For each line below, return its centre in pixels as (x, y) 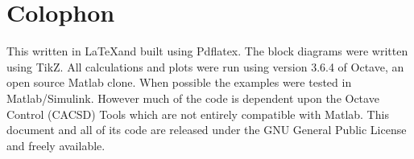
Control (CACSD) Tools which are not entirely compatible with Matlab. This (198, 114)
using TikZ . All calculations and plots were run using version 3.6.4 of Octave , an (205, 66)
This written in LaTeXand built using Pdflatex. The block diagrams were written (207, 51)
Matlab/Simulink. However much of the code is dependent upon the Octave (193, 98)
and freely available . (56, 145)
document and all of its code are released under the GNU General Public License (207, 130)
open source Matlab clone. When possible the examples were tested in (179, 82)
